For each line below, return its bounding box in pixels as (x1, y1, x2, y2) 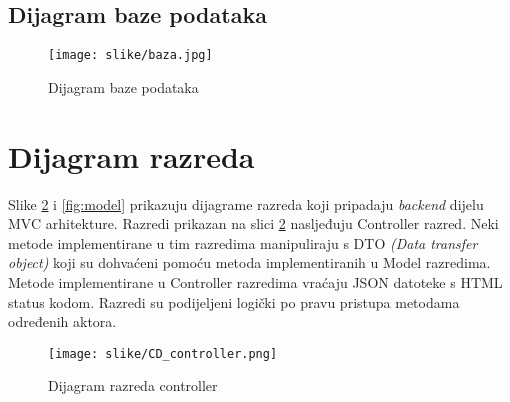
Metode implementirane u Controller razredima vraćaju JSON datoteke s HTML (8, 271, 503, 292)
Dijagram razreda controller (48, 375, 218, 396)
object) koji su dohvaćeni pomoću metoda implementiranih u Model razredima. (8, 252, 491, 273)
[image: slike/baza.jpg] (48, 48, 213, 63)
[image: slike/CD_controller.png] (48, 346, 278, 361)
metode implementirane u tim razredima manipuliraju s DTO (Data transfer (8, 232, 478, 253)
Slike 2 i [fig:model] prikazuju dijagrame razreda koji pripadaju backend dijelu (8, 193, 484, 214)
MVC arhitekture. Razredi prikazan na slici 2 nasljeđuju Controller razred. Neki (8, 213, 499, 234)
